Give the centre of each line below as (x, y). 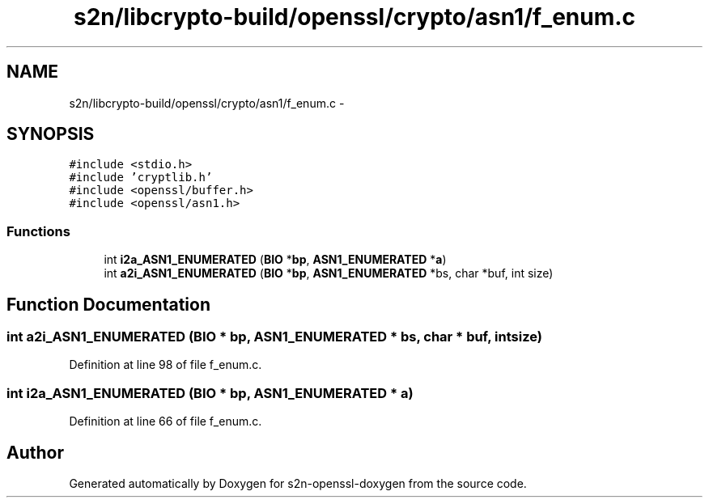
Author (35, 452)
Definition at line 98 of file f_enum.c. (166, 365)
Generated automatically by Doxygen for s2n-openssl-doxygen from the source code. (298, 483)
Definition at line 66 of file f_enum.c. (166, 421)
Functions (38, 231)
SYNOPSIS (51, 134)
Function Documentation (108, 304)
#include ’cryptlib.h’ (141, 178)
